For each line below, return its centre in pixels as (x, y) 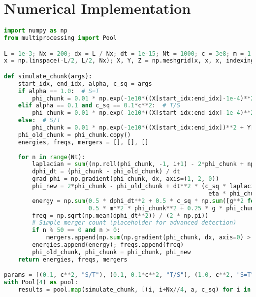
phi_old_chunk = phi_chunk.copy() (74, 135)
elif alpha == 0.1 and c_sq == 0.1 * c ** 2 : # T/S (99, 106)
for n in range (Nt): (51, 157)
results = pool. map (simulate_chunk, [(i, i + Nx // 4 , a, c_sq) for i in (134, 290)
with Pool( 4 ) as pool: (41, 282)
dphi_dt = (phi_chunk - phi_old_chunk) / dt (106, 172)
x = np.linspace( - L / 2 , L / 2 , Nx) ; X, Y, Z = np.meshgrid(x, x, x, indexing (129, 61)
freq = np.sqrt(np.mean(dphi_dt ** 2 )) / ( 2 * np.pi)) (120, 215)
